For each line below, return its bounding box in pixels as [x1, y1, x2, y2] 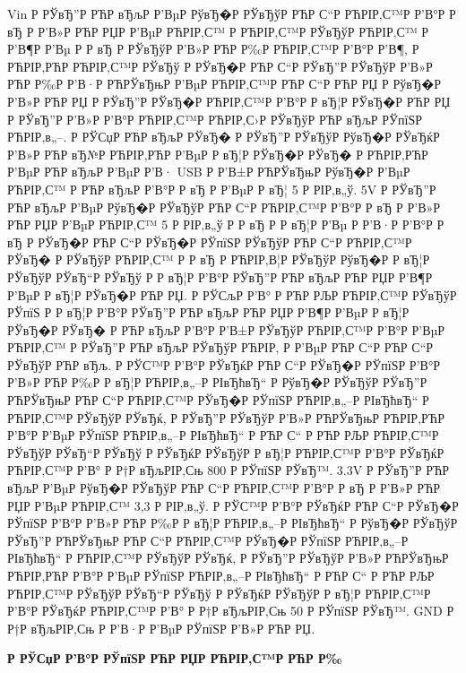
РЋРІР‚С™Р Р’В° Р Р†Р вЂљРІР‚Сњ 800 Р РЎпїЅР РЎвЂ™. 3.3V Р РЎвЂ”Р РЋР [7, 461, 450, 479]
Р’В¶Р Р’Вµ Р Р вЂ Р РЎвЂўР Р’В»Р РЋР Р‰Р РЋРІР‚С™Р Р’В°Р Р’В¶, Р [7, 39, 419, 58]
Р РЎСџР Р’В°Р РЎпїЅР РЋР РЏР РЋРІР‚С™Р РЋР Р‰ [7, 649, 342, 668]
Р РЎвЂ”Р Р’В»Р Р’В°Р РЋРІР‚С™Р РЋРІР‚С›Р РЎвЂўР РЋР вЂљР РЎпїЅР [7, 109, 422, 128]
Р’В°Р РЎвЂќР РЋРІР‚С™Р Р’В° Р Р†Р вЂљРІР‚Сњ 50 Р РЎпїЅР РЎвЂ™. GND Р [7, 601, 454, 620]
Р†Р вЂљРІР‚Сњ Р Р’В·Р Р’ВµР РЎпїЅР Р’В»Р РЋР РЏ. [7, 618, 315, 637]
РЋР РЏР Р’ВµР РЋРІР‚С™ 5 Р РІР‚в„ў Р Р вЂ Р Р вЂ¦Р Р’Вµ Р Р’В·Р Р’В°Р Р [7, 215, 444, 234]
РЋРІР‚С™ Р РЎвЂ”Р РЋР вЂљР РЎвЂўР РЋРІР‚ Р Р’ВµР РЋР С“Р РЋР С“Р [7, 338, 434, 357]
